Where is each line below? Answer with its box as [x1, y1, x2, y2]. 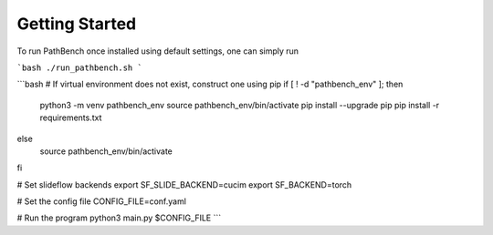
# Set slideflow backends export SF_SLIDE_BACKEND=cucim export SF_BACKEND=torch [16, 179, 352, 190]
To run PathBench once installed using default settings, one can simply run [16, 46, 299, 56]
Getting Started [16, 14, 137, 34]
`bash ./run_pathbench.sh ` [16, 62, 143, 73]
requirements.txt [39, 112, 102, 123]
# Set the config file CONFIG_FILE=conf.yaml [16, 196, 187, 207]
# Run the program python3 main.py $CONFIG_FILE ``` [16, 212, 222, 223]
